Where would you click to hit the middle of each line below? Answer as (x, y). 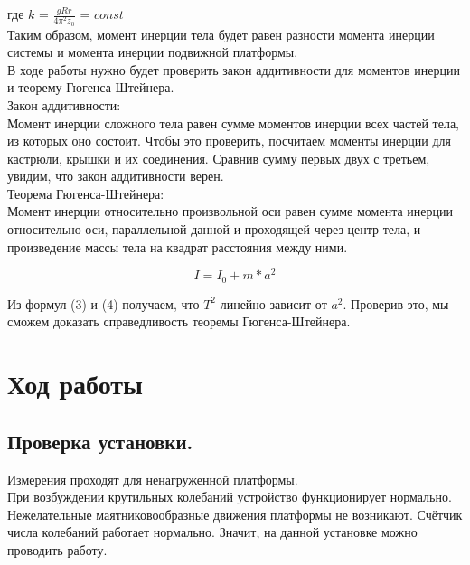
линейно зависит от (273, 303)
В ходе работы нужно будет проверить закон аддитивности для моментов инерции (234, 69)
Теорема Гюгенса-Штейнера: (86, 193)
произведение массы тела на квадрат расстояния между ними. (178, 246)
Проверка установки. (100, 441)
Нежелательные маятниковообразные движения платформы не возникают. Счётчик (235, 514)
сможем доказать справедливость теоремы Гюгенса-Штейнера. (179, 321)
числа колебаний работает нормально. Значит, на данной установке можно (212, 532)
